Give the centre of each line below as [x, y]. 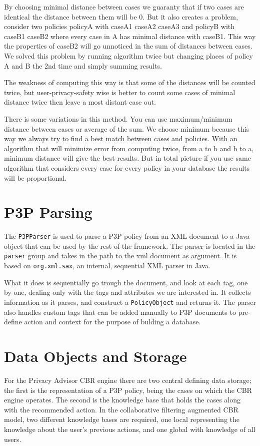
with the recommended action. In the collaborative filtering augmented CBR [121, 409]
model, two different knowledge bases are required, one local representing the [122, 419]
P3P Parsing [48, 212]
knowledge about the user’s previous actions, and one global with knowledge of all [130, 429]
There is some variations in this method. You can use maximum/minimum [118, 118]
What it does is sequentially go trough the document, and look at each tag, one [126, 282]
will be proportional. [35, 177]
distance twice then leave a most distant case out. [80, 102]
